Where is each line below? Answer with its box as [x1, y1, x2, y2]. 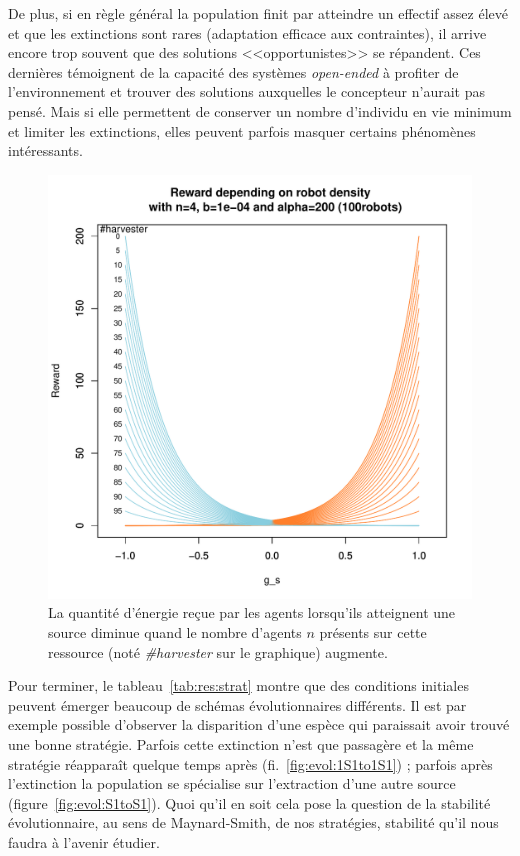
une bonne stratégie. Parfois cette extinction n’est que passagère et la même [8, 733, 474, 754]
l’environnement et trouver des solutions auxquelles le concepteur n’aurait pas [8, 81, 485, 102]
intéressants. [8, 140, 83, 161]
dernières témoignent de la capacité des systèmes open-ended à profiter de [8, 61, 459, 82]
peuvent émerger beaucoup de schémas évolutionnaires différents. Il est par [8, 694, 467, 715]
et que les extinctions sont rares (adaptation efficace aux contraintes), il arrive [8, 22, 487, 43]
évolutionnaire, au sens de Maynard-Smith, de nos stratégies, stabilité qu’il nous [8, 812, 499, 833]
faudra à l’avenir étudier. [8, 831, 160, 852]
